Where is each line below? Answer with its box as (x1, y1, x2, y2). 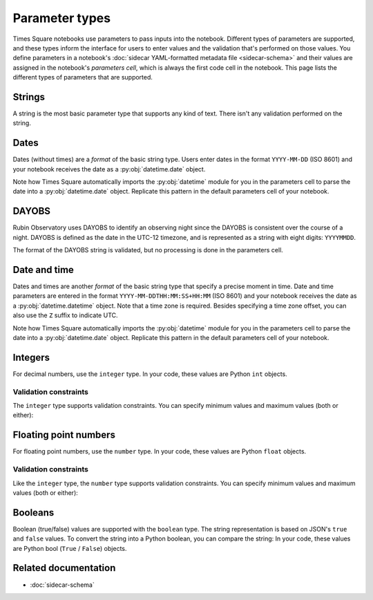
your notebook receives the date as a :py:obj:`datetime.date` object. (12, 165, 206, 173)
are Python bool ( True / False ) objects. (12, 544, 127, 552)
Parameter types (12, 10, 111, 26)
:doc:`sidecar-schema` (30, 581, 95, 589)
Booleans (12, 507, 55, 518)
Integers (12, 351, 50, 363)
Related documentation (12, 562, 116, 574)
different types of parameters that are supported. (12, 73, 153, 82)
